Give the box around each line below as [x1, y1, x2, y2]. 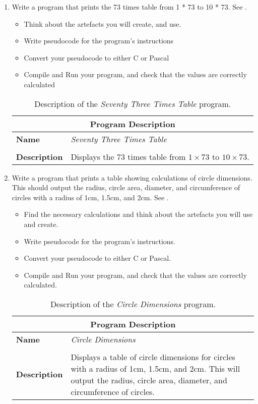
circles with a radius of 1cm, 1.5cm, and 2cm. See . [12, 192, 169, 202]
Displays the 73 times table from [71, 150, 186, 162]
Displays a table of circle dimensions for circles [71, 351, 235, 363]
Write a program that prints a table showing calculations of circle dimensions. [12, 172, 252, 183]
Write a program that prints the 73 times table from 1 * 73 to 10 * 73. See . [12, 2, 247, 12]
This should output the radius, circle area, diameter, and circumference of [12, 182, 240, 193]
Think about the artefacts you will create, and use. [24, 18, 181, 29]
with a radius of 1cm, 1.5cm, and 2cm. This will [71, 362, 240, 374]
